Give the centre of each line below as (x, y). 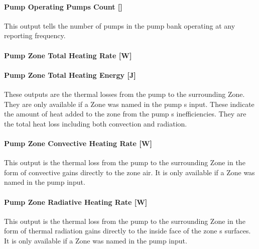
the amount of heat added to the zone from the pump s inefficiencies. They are (125, 114)
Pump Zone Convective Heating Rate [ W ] (78, 143)
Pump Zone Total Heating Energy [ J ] (70, 75)
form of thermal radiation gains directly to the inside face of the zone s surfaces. (127, 231)
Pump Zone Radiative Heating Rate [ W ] (76, 202)
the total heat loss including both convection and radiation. (96, 123)
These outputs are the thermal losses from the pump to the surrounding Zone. (124, 94)
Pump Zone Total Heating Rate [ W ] (68, 55)
